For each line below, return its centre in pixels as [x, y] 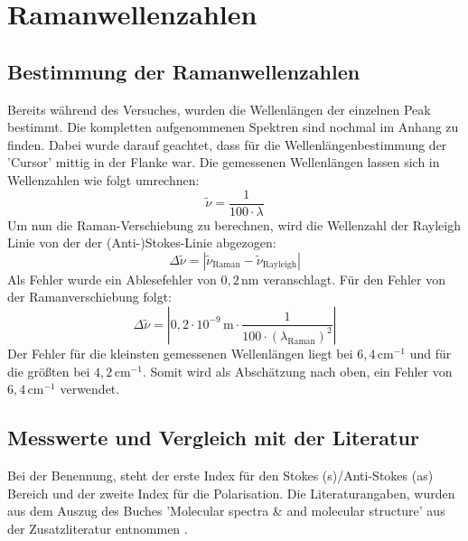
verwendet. [90, 389]
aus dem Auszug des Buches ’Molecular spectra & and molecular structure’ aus [226, 511]
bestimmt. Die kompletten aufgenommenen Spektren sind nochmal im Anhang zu [233, 127]
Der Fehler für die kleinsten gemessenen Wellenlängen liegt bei [180, 353]
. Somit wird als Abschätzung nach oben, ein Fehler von [297, 371]
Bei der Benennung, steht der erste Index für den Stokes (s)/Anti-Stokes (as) [220, 475]
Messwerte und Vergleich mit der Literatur [213, 438]
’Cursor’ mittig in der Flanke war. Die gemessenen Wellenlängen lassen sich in [224, 162]
